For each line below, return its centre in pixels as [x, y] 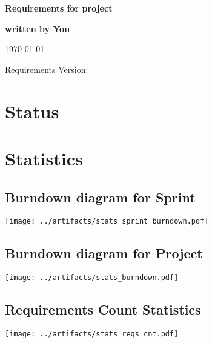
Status [32, 111]
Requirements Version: [47, 69]
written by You [38, 28]
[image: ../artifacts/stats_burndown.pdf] [92, 278]
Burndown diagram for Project [104, 253]
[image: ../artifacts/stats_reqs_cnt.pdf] [92, 334]
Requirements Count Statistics [103, 309]
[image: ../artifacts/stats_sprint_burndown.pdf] [107, 221]
